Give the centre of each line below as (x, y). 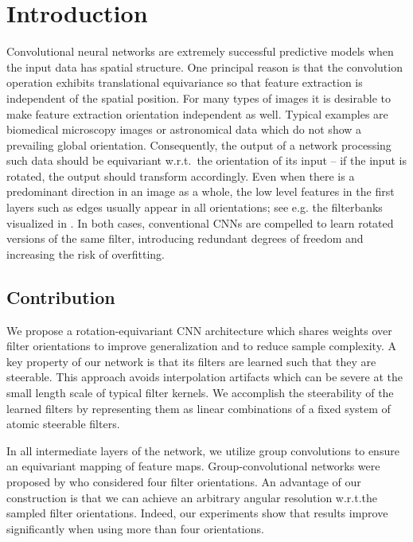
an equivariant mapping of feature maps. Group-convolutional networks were (193, 466)
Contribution (61, 296)
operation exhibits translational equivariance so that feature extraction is (185, 82)
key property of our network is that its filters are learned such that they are (191, 361)
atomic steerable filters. (63, 424)
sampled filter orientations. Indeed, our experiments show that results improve (197, 513)
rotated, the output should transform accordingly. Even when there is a (181, 175)
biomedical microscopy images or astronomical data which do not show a (184, 129)
